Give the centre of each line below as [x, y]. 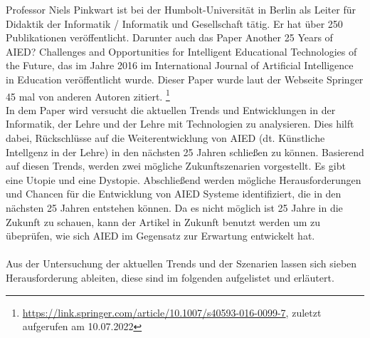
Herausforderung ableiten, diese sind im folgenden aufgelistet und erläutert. [170, 277]
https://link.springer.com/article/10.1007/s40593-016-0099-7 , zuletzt [172, 312]
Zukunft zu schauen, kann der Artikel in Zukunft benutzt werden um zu [163, 221]
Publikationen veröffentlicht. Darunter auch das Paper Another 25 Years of [169, 37]
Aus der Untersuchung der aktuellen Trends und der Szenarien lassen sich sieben [181, 263]
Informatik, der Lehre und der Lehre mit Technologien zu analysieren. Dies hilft [180, 124]
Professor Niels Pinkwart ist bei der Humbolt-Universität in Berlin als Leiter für [181, 9]
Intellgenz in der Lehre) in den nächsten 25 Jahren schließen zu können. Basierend [185, 152]
